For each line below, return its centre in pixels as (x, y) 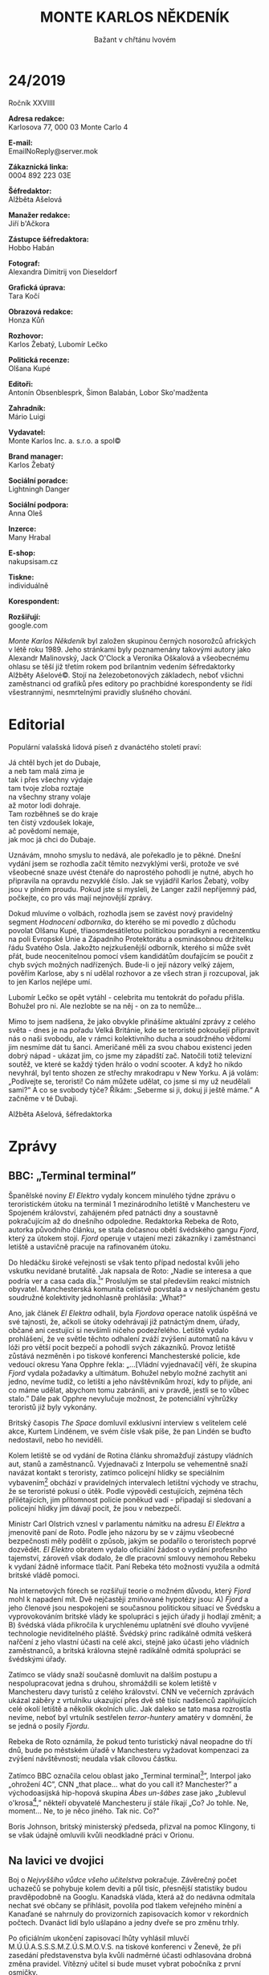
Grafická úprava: (37, 287)
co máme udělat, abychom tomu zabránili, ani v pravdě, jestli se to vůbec (129, 1390)
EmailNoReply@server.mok (53, 151)
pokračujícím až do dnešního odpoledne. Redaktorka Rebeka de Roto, (124, 1221)
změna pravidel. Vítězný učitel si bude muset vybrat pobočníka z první (124, 1964)
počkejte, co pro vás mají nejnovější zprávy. (81, 898)
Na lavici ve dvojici (56, 1860)
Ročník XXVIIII (32, 103)
